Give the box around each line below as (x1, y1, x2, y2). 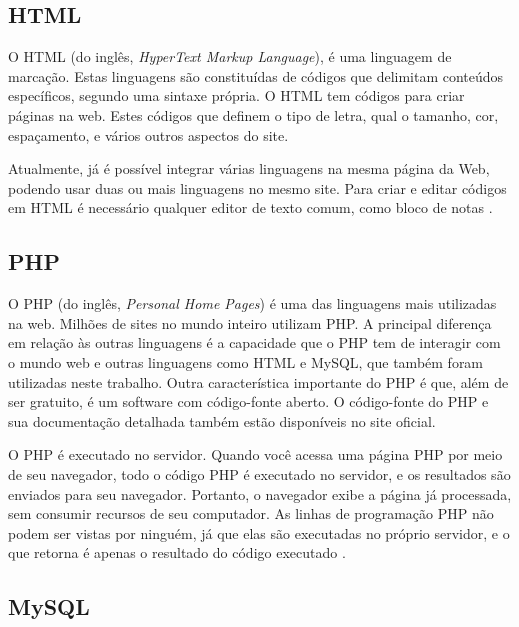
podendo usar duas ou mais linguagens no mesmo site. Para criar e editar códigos (8, 177, 507, 198)
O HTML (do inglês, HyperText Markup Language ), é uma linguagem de (8, 46, 452, 67)
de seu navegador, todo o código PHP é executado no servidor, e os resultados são (8, 463, 511, 484)
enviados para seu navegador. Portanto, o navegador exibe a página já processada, (8, 483, 512, 504)
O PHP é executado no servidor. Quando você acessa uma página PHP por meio (8, 444, 503, 465)
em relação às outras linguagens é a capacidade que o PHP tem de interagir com (8, 332, 501, 353)
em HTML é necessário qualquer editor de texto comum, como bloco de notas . (8, 197, 493, 218)
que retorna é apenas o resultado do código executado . (8, 542, 346, 563)
